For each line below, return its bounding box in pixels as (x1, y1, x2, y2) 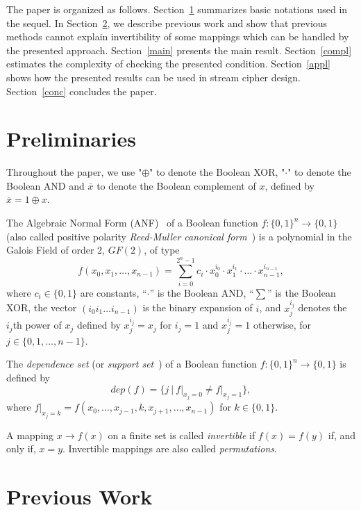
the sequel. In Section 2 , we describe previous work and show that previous (6, 15, 328, 30)
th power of (12, 318, 62, 332)
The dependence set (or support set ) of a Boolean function (6, 356, 257, 371)
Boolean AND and (6, 178, 85, 192)
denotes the (298, 300, 347, 315)
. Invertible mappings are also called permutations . (62, 441, 277, 456)
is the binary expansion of (142, 300, 253, 315)
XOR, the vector (6, 300, 77, 315)
